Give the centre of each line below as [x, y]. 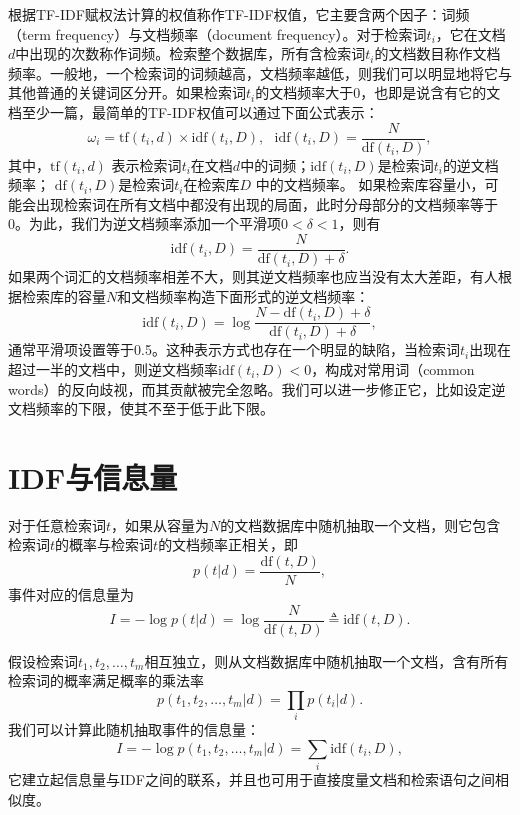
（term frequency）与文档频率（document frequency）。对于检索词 [217, 33]
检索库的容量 [63, 295]
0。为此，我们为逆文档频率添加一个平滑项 [144, 223]
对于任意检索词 [57, 524]
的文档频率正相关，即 [228, 544]
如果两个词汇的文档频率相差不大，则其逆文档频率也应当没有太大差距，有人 [253, 276]
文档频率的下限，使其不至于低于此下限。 [141, 408]
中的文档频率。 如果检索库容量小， [370, 184]
